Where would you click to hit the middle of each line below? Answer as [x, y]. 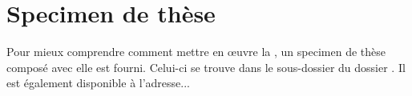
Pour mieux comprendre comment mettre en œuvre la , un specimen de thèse [196, 52]
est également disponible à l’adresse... [98, 83]
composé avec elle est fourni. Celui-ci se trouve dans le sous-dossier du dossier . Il [206, 67]
